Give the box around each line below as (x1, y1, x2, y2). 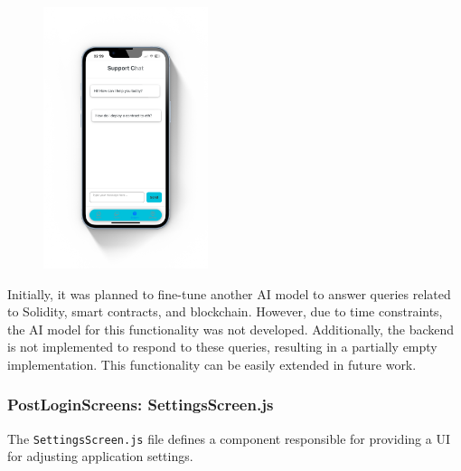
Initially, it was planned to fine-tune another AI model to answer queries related (7, 284, 451, 303)
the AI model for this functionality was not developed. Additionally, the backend (7, 319, 455, 338)
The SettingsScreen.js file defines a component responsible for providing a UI (7, 429, 450, 447)
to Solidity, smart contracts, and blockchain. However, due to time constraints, (7, 302, 443, 321)
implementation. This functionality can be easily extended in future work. (7, 354, 417, 373)
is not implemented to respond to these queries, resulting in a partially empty (7, 337, 437, 356)
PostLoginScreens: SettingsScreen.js (7, 393, 274, 416)
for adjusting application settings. (7, 447, 193, 466)
